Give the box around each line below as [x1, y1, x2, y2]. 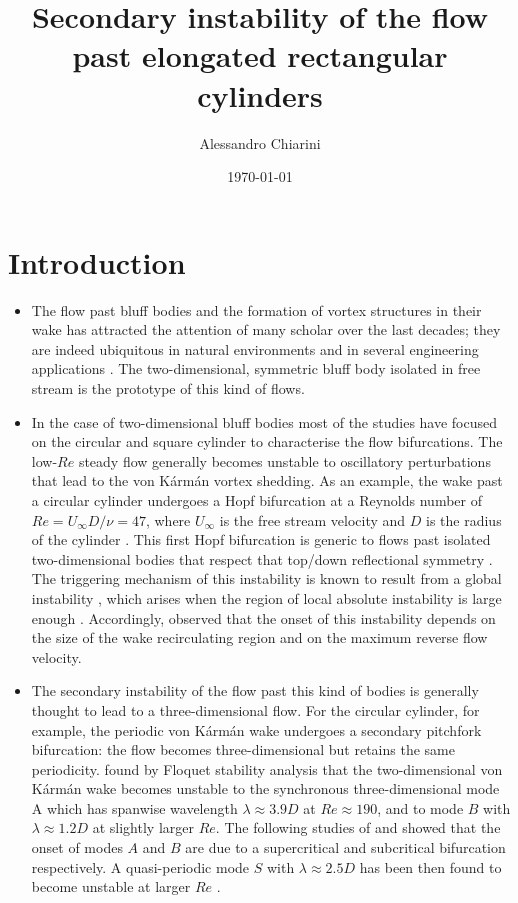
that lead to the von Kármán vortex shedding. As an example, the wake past [31, 470, 503, 491]
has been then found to [359, 856, 502, 877]
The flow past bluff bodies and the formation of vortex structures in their [31, 299, 482, 320]
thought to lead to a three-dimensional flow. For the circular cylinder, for [31, 699, 480, 720]
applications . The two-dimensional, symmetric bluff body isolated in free [31, 358, 481, 379]
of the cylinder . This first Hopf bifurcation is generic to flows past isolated [31, 529, 491, 550]
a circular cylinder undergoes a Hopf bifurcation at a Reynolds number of [31, 489, 482, 510]
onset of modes [31, 837, 123, 858]
